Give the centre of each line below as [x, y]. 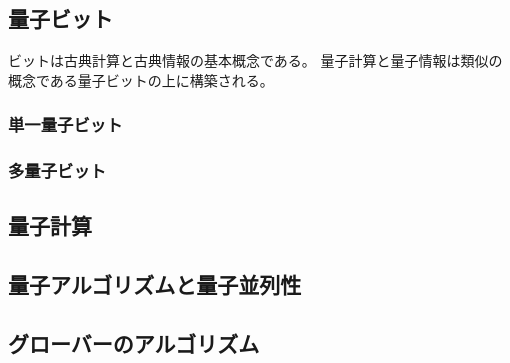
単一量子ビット [65, 124]
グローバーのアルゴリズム [134, 343]
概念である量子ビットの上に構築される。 [141, 79]
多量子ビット [57, 170]
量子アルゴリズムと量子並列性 [155, 284]
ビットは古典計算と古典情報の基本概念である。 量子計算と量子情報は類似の [255, 60]
